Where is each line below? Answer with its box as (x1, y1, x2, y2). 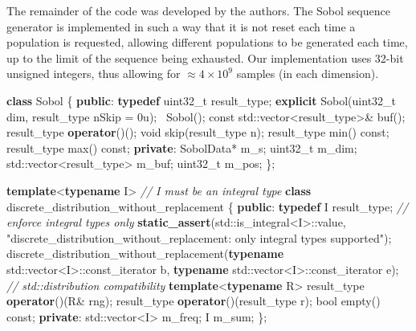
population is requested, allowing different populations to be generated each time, (6, 34, 408, 51)
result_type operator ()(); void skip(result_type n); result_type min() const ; (6, 124, 389, 141)
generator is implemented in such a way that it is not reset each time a (6, 18, 356, 35)
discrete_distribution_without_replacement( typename (6, 245, 284, 262)
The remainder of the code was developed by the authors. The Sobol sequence (6, 2, 390, 18)
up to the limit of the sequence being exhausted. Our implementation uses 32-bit (6, 49, 404, 66)
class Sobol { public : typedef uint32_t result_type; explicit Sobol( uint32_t (6, 92, 397, 108)
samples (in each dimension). (236, 65, 379, 82)
